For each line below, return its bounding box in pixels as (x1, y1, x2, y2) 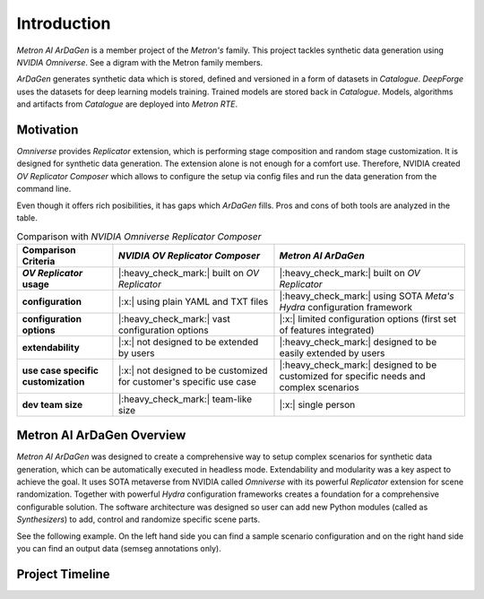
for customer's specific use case (117, 375, 257, 387)
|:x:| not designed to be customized (117, 364, 268, 377)
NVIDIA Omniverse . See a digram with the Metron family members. (16, 56, 264, 67)
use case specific (22, 364, 99, 377)
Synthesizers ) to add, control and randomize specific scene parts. (16, 514, 261, 525)
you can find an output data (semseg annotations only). (16, 543, 221, 553)
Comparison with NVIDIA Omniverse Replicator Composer (16, 230, 262, 242)
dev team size (22, 398, 83, 411)
